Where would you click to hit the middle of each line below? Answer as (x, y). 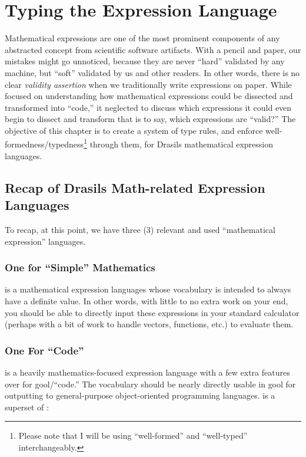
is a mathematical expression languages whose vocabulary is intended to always (148, 289)
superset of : (27, 407)
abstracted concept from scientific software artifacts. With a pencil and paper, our (153, 49)
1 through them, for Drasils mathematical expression (179, 143)
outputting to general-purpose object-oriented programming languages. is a (140, 395)
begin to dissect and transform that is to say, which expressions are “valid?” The (150, 119)
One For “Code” (44, 350)
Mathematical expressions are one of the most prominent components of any (142, 38)
